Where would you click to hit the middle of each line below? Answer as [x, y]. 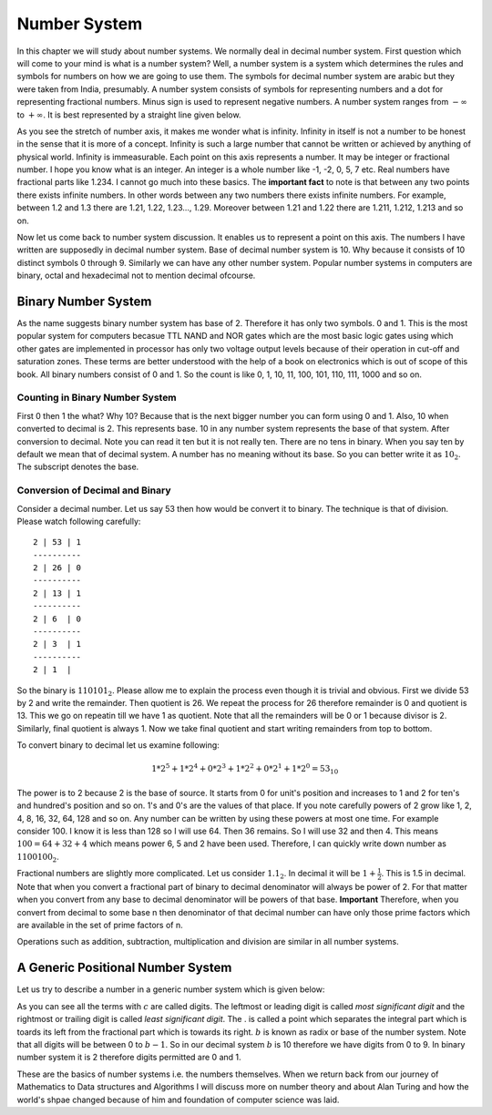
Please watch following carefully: [79, 521]
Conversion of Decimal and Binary [94, 490]
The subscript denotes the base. [78, 467]
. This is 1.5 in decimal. [424, 874]
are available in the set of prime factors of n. [100, 926]
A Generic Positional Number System [124, 968]
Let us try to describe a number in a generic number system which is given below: [171, 989]
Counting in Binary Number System [97, 398]
